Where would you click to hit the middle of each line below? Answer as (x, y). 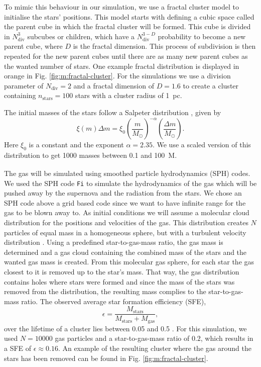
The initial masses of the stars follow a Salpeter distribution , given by (113, 112)
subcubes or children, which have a (81, 36)
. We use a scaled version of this (202, 145)
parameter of (24, 85)
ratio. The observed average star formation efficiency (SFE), (114, 301)
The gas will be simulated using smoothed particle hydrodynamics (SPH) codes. (127, 173)
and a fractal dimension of (114, 85)
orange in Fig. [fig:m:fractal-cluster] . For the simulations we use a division (117, 76)
